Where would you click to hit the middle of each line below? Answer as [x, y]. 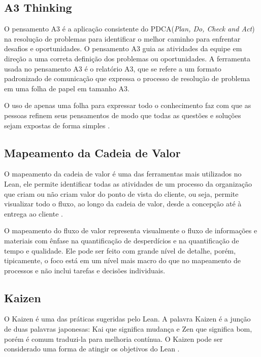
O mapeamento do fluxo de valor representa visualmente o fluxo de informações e [131, 230]
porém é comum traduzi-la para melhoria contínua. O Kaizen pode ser [113, 338]
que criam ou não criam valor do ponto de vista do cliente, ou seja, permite [121, 193]
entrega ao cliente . [34, 213]
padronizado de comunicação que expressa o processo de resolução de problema [127, 78]
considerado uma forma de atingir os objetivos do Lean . [92, 349]
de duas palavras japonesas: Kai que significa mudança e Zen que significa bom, [128, 329]
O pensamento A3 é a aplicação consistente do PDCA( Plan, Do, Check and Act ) [129, 29]
